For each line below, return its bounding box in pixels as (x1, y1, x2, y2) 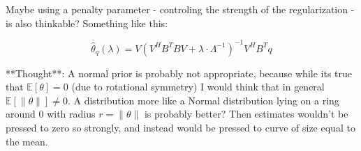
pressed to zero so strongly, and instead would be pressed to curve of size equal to (6, 120, 355, 135)
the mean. (6, 134, 48, 148)
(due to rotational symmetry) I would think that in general (71, 79, 325, 94)
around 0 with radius (6, 106, 96, 121)
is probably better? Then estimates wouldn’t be (144, 106, 348, 121)
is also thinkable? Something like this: (6, 15, 168, 30)
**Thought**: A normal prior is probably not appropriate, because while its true (6, 65, 353, 80)
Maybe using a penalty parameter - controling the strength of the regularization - (6, 2, 355, 16)
